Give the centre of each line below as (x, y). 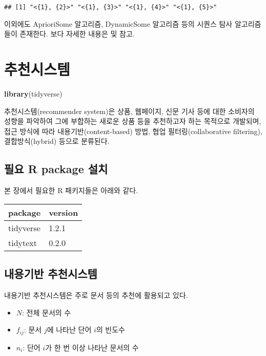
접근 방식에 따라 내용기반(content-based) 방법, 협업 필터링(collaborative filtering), (133, 131)
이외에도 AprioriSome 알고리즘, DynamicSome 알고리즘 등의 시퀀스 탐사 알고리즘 (133, 23)
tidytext (23, 242)
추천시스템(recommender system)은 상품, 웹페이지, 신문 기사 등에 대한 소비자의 (129, 111)
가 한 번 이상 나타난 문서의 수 (92, 347)
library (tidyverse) (33, 93)
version (64, 212)
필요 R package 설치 (56, 169)
